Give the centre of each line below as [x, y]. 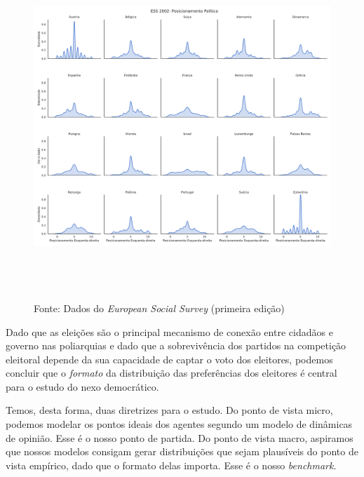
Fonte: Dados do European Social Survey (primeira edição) [159, 308]
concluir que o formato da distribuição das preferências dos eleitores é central [171, 373]
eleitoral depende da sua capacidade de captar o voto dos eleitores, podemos [169, 359]
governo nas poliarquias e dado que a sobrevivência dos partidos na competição [176, 345]
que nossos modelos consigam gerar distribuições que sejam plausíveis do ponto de [182, 451]
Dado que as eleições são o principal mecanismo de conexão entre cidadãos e [169, 331]
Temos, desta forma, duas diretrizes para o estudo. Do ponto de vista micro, [169, 410]
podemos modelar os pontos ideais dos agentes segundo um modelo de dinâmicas [179, 424]
